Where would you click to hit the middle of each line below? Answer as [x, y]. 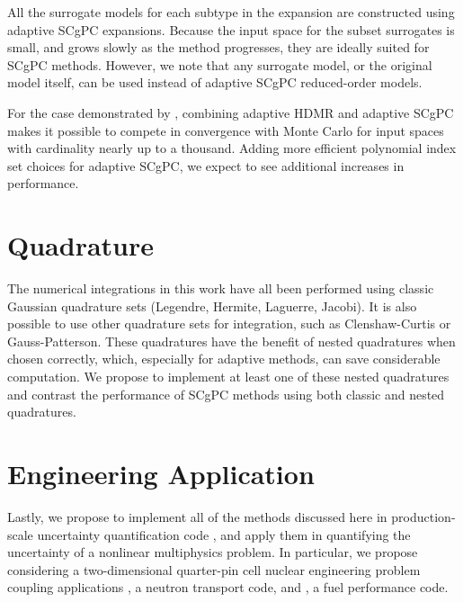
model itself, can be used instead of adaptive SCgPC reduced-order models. [215, 82]
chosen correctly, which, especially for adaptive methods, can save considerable [224, 359]
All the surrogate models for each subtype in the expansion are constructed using [231, 12]
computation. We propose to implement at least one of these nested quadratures [228, 377]
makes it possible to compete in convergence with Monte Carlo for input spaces [226, 130]
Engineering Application [161, 473]
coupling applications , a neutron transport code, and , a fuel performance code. [228, 587]
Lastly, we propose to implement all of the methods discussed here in [197, 516]
